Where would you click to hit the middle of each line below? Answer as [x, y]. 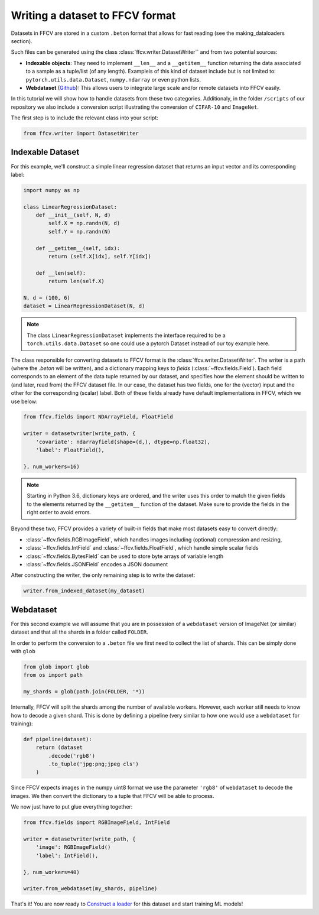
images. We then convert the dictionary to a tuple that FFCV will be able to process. [113, 796]
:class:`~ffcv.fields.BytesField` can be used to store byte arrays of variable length [125, 556]
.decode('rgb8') [72, 756]
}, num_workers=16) [51, 466]
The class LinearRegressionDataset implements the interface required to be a [126, 335]
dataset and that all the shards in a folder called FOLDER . [79, 632]
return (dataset [59, 747]
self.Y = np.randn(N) [79, 231]
